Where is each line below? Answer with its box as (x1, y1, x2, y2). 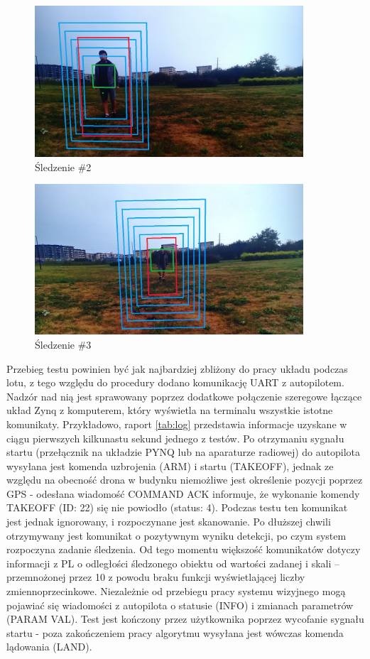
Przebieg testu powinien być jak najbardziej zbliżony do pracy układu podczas (6, 361, 348, 376)
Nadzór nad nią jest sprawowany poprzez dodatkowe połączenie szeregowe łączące (6, 388, 362, 403)
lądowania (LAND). (6, 639, 92, 654)
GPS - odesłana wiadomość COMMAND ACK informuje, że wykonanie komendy (6, 486, 360, 501)
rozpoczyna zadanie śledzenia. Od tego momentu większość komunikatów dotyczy (6, 542, 361, 557)
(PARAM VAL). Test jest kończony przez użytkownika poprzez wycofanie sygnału (6, 611, 364, 626)
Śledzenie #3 (35, 337, 92, 352)
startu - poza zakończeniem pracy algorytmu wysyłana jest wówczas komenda (6, 625, 344, 640)
